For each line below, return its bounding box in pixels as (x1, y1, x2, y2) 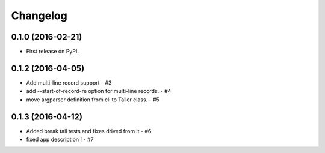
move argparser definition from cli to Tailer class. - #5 (26, 96, 159, 103)
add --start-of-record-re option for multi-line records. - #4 (26, 88, 172, 95)
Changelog (11, 9, 67, 22)
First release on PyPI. (26, 48, 79, 55)
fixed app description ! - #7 (26, 136, 94, 143)
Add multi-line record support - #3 (26, 79, 112, 86)
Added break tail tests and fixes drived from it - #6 (26, 127, 152, 134)
